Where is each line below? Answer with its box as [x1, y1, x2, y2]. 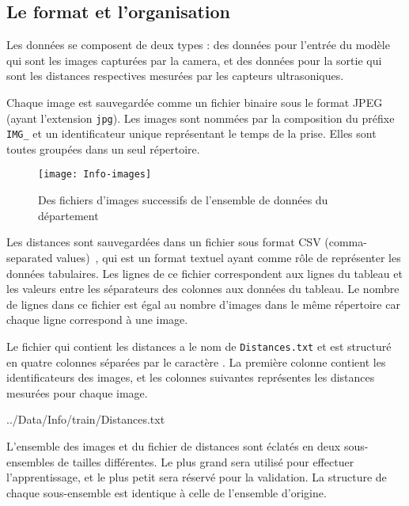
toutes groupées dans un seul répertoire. [6, 140, 200, 157]
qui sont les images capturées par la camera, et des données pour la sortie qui [6, 51, 382, 68]
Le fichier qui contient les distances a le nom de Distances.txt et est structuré [6, 337, 392, 354]
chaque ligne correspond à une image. [6, 311, 188, 328]
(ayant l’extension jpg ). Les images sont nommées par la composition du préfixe [6, 109, 395, 126]
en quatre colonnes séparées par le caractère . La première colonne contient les [6, 353, 386, 370]
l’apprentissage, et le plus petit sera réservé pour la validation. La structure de [6, 469, 387, 485]
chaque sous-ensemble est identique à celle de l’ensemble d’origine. [6, 484, 327, 500]
